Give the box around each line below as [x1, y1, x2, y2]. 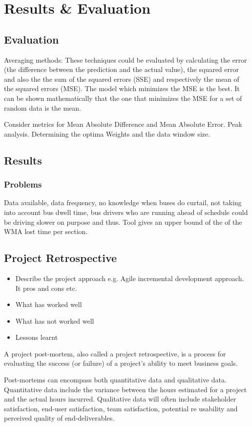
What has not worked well [15, 315, 94, 326]
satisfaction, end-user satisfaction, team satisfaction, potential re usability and [4, 403, 238, 413]
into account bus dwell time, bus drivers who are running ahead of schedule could [4, 207, 248, 217]
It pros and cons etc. [15, 283, 77, 293]
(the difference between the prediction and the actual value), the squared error [4, 64, 239, 74]
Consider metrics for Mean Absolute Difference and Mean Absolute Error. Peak [4, 119, 242, 129]
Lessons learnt [15, 332, 58, 342]
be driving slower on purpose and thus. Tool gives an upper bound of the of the [4, 216, 242, 227]
